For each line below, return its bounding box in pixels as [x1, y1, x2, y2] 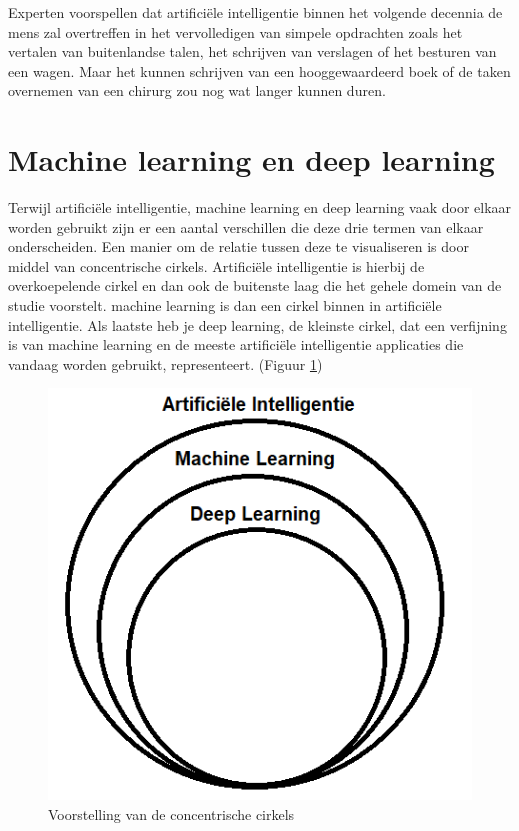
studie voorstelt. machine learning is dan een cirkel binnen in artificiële [8, 295, 442, 316]
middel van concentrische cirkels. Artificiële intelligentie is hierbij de [8, 255, 425, 276]
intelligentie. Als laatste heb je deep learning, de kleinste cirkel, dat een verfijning [8, 314, 507, 335]
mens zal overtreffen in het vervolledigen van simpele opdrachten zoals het [8, 21, 463, 42]
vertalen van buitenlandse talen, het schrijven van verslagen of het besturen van [8, 41, 497, 62]
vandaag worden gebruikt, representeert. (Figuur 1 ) [8, 353, 323, 374]
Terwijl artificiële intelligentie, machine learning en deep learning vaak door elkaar [8, 197, 512, 218]
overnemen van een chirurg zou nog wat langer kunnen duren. [8, 80, 386, 101]
